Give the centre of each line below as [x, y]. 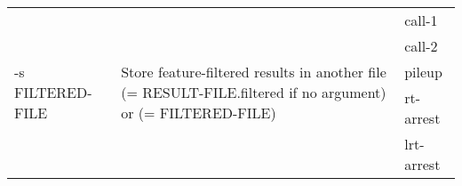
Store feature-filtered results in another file [254, 72]
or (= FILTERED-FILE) [199, 113]
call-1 [421, 20]
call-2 [421, 46]
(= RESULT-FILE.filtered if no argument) [254, 92]
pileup [423, 72]
